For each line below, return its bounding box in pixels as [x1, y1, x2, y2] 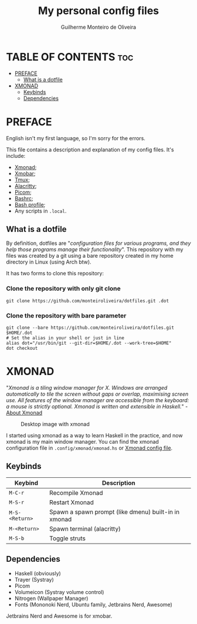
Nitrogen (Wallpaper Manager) [14, 595, 89, 602]
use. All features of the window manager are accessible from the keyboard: [6, 396, 189, 403]
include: [6, 152, 26, 159]
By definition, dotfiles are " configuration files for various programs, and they [6, 240, 191, 247]
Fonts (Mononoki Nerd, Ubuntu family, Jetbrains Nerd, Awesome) [14, 601, 173, 608]
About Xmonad [6, 409, 43, 416]
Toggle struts [49, 534, 86, 542]
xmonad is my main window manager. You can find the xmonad [6, 438, 159, 445]
